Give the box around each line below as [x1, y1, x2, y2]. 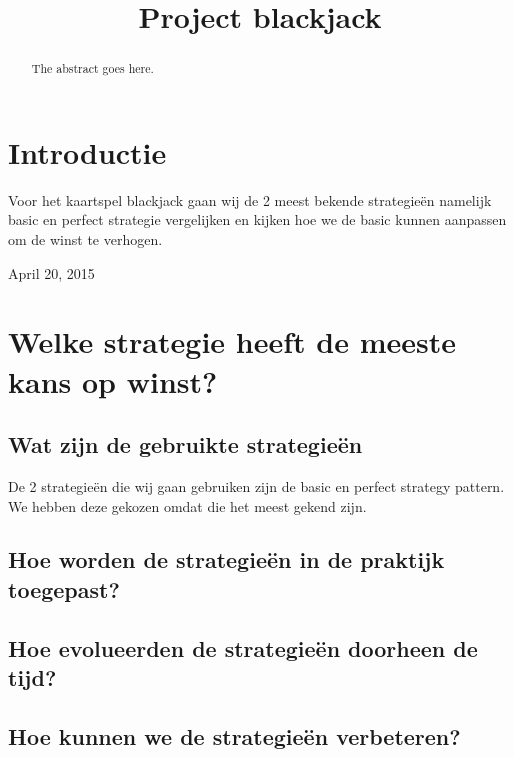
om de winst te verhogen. [8, 228, 163, 249]
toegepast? [8, 573, 120, 604]
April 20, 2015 [8, 262, 95, 283]
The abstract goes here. [31, 60, 154, 77]
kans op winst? [8, 360, 218, 401]
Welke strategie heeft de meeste [8, 321, 456, 362]
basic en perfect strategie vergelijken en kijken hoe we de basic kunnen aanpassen [8, 209, 507, 230]
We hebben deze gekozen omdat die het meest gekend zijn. [8, 495, 367, 516]
